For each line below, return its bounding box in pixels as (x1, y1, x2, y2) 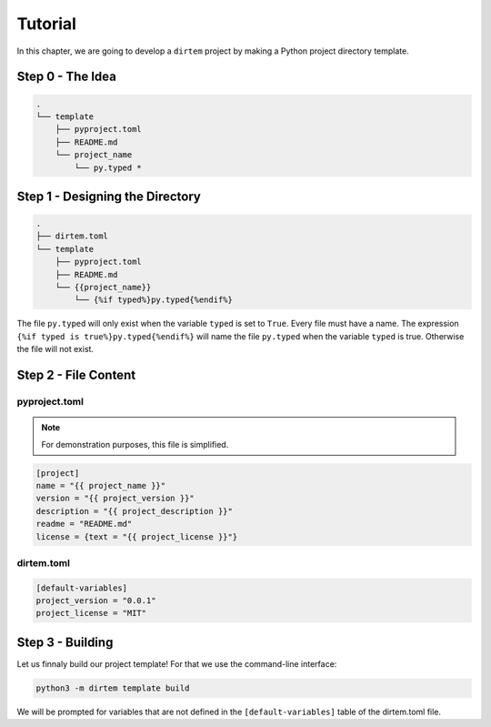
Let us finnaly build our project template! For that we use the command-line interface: (16, 658, 337, 669)
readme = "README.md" (35, 519, 133, 530)
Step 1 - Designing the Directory (16, 188, 202, 204)
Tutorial (16, 14, 77, 34)
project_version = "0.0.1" (35, 596, 156, 606)
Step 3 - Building (16, 634, 114, 650)
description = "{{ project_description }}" (35, 506, 234, 516)
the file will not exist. (16, 344, 95, 355)
